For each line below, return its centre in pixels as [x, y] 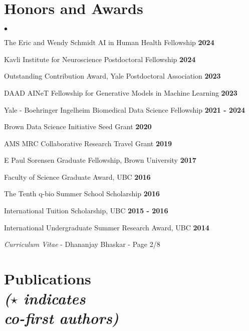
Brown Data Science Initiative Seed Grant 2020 [78, 126]
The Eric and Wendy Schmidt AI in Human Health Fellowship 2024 [109, 42]
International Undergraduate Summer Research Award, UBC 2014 [107, 227]
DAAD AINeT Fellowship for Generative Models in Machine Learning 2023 [121, 92]
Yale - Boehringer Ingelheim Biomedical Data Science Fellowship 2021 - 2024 [125, 109]
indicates [54, 298]
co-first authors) [62, 318]
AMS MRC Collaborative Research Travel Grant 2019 [88, 143]
